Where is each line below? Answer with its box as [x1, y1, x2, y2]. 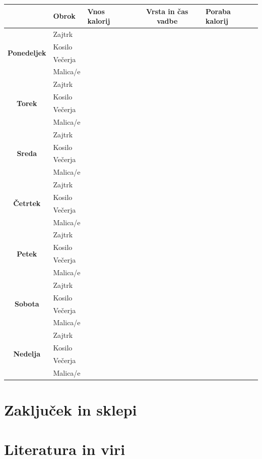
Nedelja [13, 348, 41, 359]
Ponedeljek [8, 47, 46, 58]
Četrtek [13, 198, 41, 209]
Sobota [14, 298, 39, 309]
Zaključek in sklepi [4, 399, 137, 420]
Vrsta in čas [146, 6, 188, 16]
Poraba [206, 6, 231, 16]
